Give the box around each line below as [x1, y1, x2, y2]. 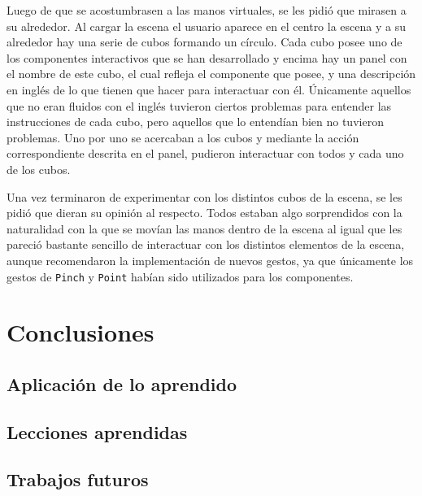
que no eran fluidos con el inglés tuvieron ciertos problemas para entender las [7, 97, 392, 114]
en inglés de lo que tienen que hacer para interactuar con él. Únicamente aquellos [7, 80, 411, 98]
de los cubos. [7, 160, 71, 177]
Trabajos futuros [7, 467, 149, 492]
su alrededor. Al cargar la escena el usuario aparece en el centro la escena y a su [7, 17, 406, 34]
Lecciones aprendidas [7, 419, 188, 444]
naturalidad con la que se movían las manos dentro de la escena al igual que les [7, 220, 402, 237]
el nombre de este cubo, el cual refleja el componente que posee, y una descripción [7, 65, 416, 82]
